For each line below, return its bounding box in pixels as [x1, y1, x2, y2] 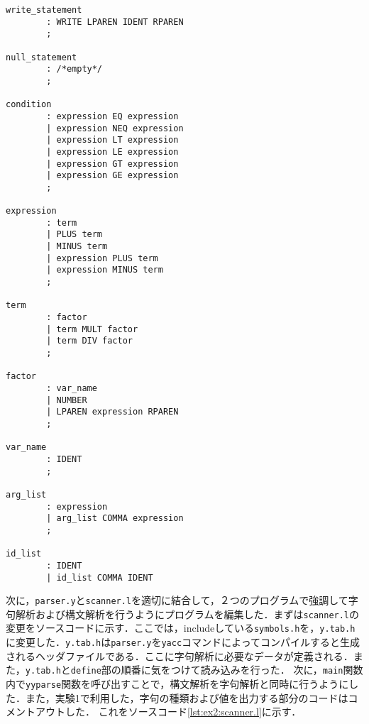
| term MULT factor [46, 324, 138, 334]
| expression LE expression [46, 146, 179, 157]
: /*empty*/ [46, 64, 103, 75]
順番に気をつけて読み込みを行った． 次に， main [121, 662, 343, 677]
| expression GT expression [46, 158, 179, 169]
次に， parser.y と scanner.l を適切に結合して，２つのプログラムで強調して [6, 593, 348, 608]
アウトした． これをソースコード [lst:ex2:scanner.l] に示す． [35, 704, 302, 719]
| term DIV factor [46, 336, 133, 346]
